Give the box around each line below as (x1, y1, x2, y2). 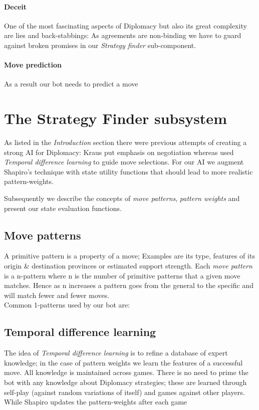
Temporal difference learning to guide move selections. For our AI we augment (4, 156, 244, 167)
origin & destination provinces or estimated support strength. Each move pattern (4, 260, 252, 271)
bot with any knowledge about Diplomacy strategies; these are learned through (4, 377, 247, 387)
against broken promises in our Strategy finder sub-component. (4, 39, 196, 50)
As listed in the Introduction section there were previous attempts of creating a (4, 137, 247, 147)
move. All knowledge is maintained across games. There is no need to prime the (4, 367, 248, 377)
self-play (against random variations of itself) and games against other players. (4, 386, 245, 397)
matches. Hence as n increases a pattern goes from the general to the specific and (4, 280, 253, 290)
